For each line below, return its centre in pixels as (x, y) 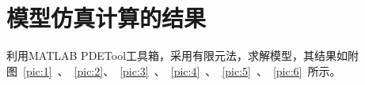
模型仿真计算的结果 (106, 18)
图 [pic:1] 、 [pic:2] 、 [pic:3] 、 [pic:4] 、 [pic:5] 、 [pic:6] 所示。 (174, 70)
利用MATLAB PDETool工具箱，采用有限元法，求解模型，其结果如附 (183, 55)
